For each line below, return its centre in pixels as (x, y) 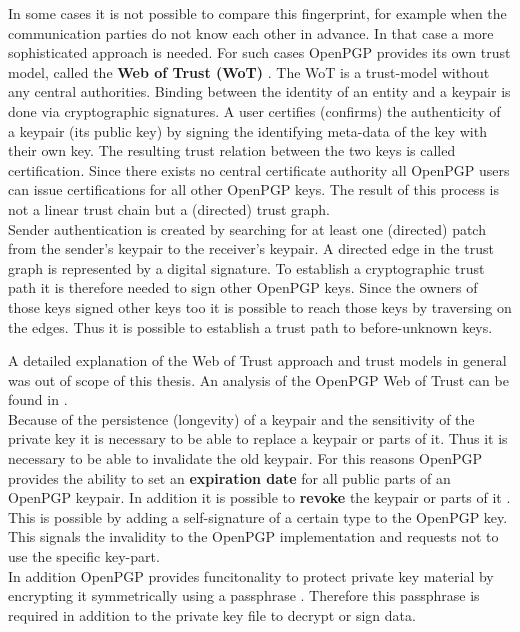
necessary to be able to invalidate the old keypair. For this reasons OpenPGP (245, 458)
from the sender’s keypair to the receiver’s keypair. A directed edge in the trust (251, 248)
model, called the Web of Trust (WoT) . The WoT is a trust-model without (249, 71)
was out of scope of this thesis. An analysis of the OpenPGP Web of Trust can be (258, 379)
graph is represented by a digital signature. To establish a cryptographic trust (246, 267)
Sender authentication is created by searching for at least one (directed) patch (247, 228)
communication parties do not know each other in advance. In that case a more (251, 32)
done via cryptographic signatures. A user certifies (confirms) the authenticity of (254, 110)
